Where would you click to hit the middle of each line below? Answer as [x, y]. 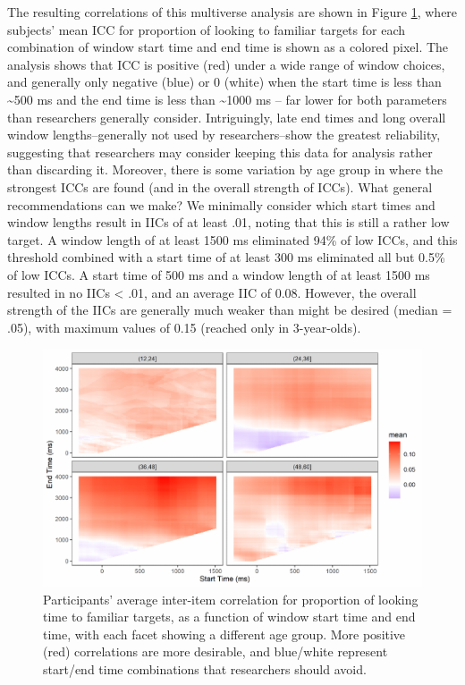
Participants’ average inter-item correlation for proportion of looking [231, 599]
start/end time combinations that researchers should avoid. [205, 669]
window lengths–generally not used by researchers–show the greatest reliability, [224, 135]
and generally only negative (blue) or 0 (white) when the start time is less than [224, 82]
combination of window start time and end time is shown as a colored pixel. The [228, 47]
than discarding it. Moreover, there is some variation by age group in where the [225, 169]
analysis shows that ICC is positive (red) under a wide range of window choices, [226, 64]
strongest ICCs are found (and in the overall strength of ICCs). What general [220, 186]
